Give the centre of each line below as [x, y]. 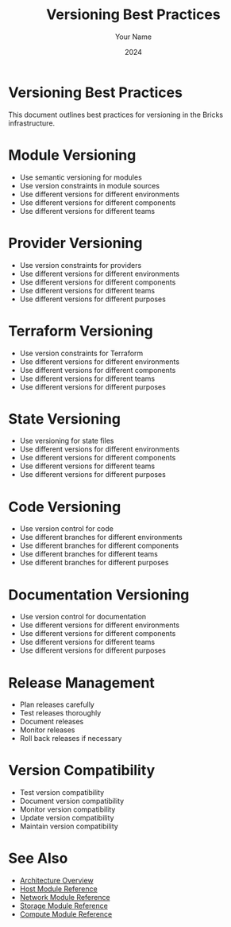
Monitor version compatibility [67, 809]
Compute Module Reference [66, 914]
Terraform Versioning [81, 331]
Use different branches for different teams [89, 554]
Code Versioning [65, 507]
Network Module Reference [65, 898]
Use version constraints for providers [81, 265]
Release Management [81, 683]
